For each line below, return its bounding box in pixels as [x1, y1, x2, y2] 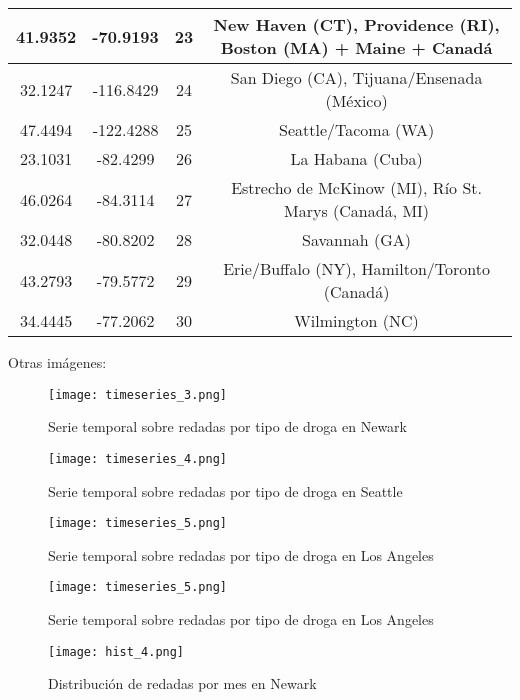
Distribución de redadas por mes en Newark [48, 673, 317, 694]
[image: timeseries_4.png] [48, 451, 227, 466]
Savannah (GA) [302, 228, 412, 251]
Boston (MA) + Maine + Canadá [220, 36, 493, 59]
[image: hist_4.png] [48, 644, 185, 659]
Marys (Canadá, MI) [284, 199, 430, 222]
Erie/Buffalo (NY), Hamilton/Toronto [223, 257, 490, 280]
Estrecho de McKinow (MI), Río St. [231, 176, 482, 199]
